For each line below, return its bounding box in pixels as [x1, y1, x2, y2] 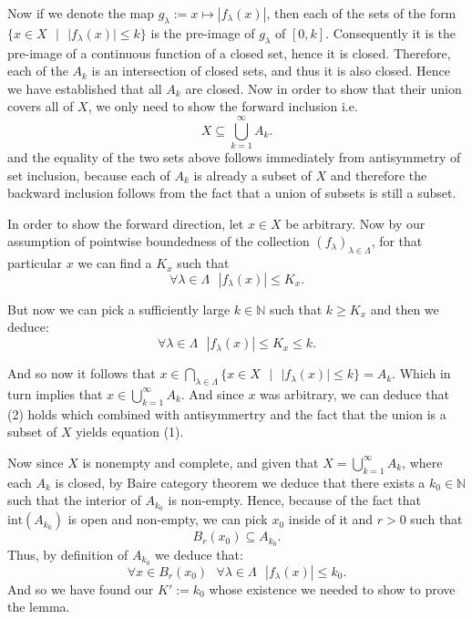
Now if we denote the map [7, 4, 154, 22]
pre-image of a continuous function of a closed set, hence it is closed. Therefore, [7, 43, 451, 62]
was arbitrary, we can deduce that [260, 384, 449, 403]
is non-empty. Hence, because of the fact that [168, 490, 421, 510]
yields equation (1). [76, 422, 184, 441]
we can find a [77, 253, 152, 273]
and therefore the [330, 165, 427, 184]
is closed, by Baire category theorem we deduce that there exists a [55, 472, 426, 491]
